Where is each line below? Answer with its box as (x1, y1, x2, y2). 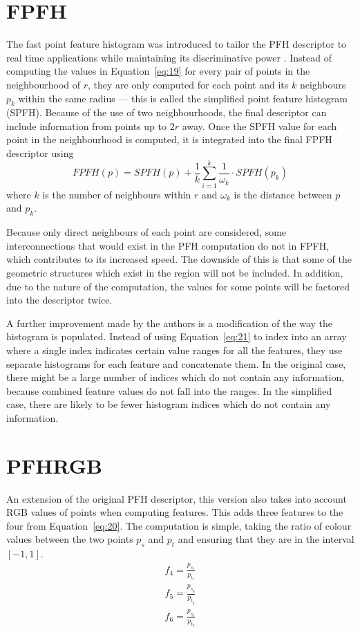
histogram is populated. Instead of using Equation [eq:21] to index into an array (6, 329, 347, 344)
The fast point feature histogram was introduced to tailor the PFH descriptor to (6, 37, 347, 51)
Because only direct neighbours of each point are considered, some (6, 225, 287, 239)
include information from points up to (6, 118, 167, 133)
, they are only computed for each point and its (88, 77, 289, 91)
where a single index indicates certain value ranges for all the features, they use (6, 342, 343, 357)
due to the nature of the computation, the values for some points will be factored (6, 279, 350, 293)
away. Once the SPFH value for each (182, 118, 337, 133)
